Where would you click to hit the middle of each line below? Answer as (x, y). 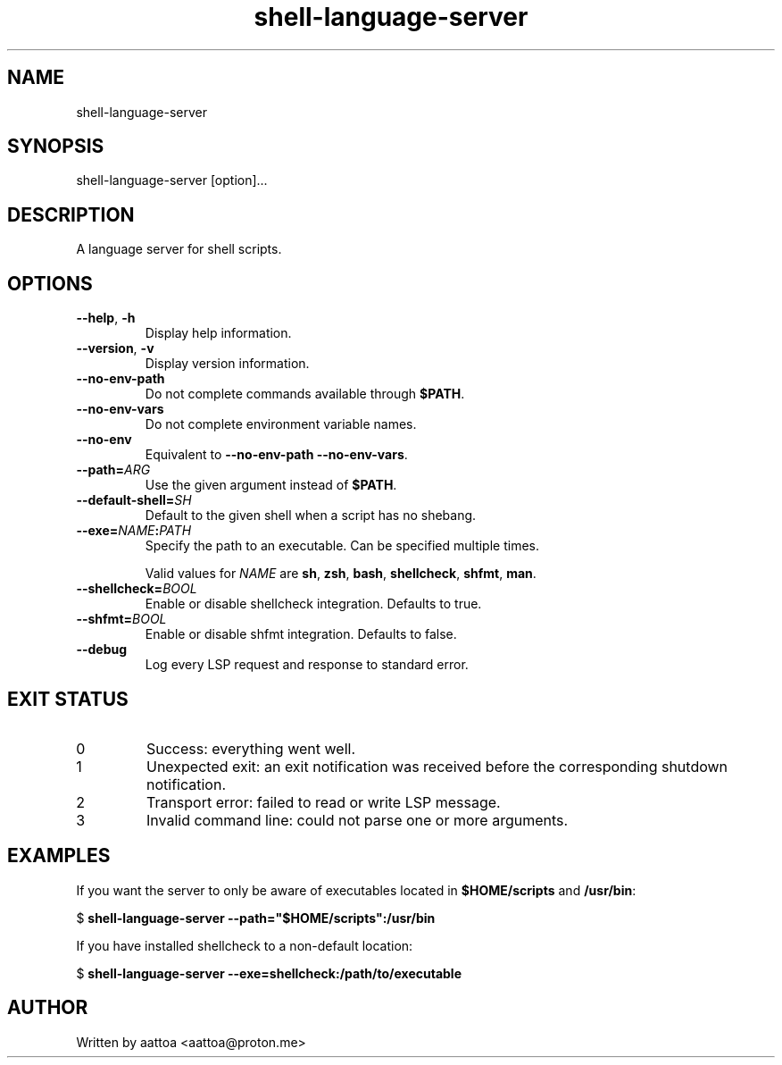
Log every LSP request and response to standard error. (307, 665)
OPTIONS (50, 283)
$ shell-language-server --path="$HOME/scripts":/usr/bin (256, 918)
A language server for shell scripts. (179, 249)
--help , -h (106, 318)
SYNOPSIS (56, 147)
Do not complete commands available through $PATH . (305, 394)
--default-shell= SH (134, 500)
